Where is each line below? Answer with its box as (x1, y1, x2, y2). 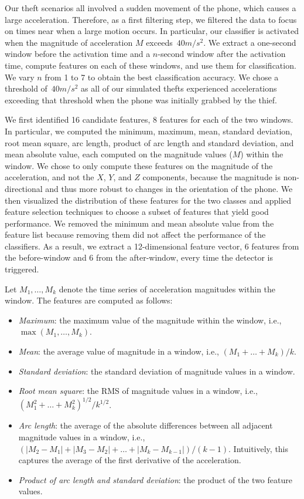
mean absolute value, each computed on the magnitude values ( (5, 148, 233, 160)
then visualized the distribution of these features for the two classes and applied (5, 194, 292, 206)
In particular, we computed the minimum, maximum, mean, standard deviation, (5, 124, 292, 137)
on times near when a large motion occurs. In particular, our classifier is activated (5, 25, 299, 37)
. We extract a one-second (203, 36, 296, 48)
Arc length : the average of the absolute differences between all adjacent (18, 419, 273, 431)
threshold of (5, 82, 47, 95)
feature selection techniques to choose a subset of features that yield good (5, 205, 269, 218)
